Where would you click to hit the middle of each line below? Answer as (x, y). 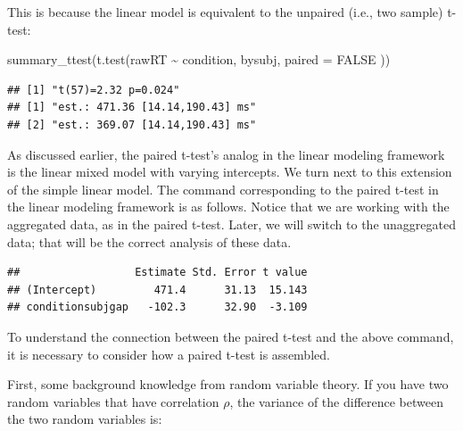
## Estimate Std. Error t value (157, 273)
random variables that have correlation (113, 401)
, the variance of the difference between (336, 401)
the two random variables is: (85, 419)
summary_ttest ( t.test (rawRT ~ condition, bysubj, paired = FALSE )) (199, 59)
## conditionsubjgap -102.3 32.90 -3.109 (157, 307)
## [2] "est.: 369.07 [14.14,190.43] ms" (132, 124)
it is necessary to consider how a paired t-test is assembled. (169, 354)
